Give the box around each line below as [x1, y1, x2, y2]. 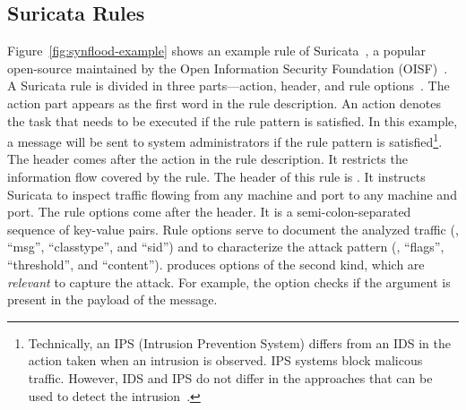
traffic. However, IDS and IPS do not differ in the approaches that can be [28, 368, 433, 387]
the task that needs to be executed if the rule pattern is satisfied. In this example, [7, 111, 458, 130]
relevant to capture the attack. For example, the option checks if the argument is [7, 272, 451, 291]
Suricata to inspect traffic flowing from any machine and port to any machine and [7, 184, 457, 203]
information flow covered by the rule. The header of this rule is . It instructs [7, 167, 426, 186]
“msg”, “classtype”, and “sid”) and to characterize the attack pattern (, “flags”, [7, 237, 444, 256]
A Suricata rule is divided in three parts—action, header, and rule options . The [7, 76, 450, 95]
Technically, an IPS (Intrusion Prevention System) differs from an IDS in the [28, 333, 451, 352]
